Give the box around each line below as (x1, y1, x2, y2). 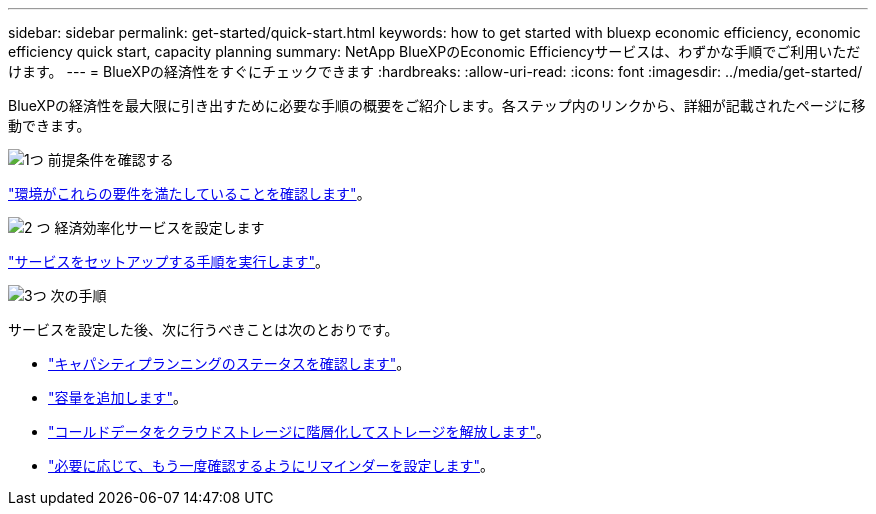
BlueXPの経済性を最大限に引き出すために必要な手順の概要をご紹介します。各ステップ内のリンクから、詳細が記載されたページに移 (8, 97, 866, 114)
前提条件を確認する (47, 151, 174, 168)
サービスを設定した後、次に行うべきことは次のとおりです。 (8, 321, 399, 338)
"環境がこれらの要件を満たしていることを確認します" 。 (8, 185, 371, 202)
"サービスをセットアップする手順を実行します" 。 (8, 253, 330, 270)
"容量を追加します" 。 (48, 389, 188, 406)
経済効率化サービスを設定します (54, 219, 265, 236)
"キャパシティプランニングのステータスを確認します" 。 (48, 355, 411, 372)
